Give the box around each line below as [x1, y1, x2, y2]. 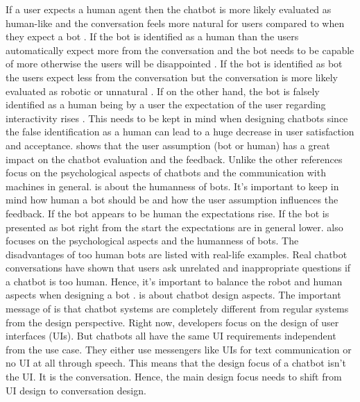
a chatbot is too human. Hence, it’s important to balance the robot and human [6, 274, 343, 288]
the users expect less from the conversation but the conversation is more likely [6, 69, 338, 84]
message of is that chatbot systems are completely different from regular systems [6, 301, 349, 316]
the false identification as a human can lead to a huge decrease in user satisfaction [6, 124, 354, 139]
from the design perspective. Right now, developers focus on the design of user [6, 315, 339, 329]
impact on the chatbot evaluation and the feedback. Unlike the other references [6, 151, 343, 166]
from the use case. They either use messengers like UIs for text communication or [6, 342, 352, 356]
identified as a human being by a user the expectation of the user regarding [6, 97, 326, 112]
